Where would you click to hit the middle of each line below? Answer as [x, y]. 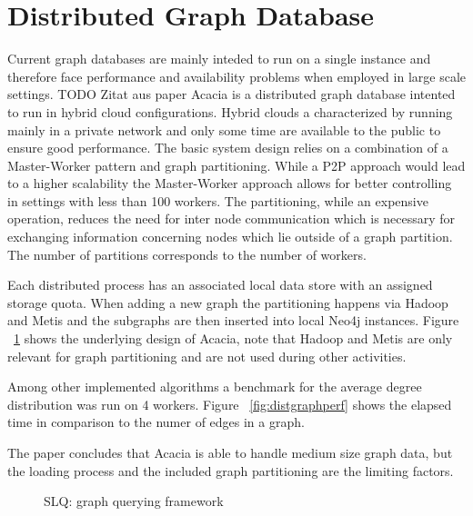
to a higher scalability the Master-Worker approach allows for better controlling [230, 183]
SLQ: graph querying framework [134, 501]
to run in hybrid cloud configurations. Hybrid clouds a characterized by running [230, 111]
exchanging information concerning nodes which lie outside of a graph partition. [230, 237]
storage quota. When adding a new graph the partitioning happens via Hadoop [228, 302]
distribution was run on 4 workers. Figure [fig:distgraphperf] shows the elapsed [230, 404]
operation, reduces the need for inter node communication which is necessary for [231, 218]
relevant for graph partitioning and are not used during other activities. [207, 356]
